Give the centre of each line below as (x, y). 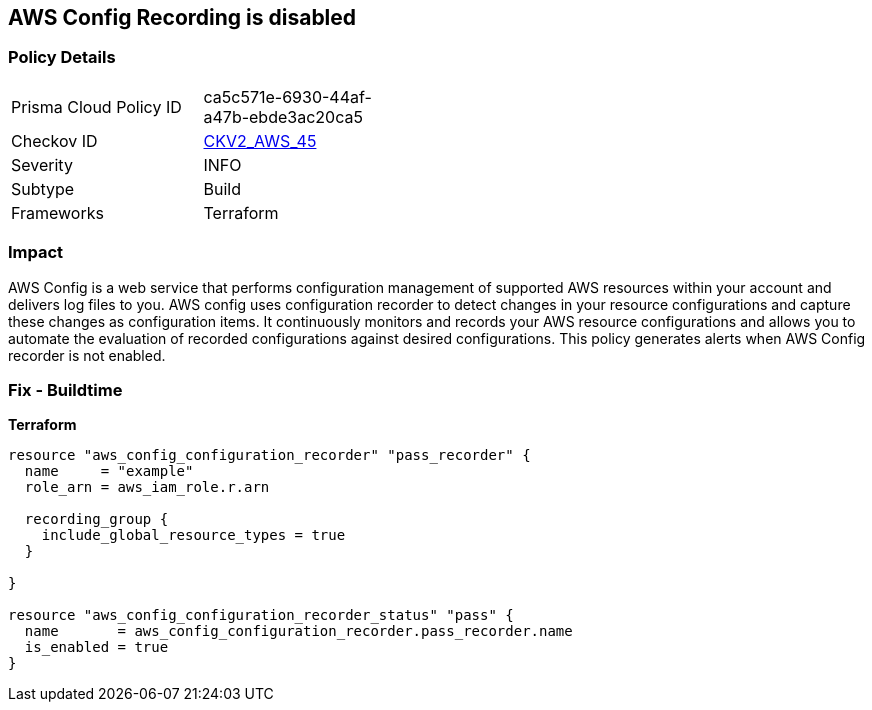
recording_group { (96, 519)
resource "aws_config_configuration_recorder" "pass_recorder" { (269, 455)
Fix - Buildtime (65, 389)
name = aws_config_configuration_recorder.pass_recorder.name (298, 631)
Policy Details (62, 57)
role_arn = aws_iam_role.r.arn (147, 487)
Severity (42, 164)
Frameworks (57, 212)
